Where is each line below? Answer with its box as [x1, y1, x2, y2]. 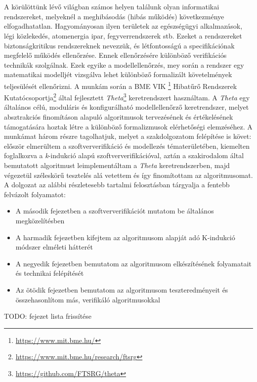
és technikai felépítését [15, 268, 84, 278]
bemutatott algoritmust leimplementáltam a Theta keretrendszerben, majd [4, 160, 230, 170]
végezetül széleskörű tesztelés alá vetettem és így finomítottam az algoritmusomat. [4, 170, 253, 180]
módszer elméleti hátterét [15, 242, 93, 252]
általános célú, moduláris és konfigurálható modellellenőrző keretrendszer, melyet [4, 102, 249, 112]
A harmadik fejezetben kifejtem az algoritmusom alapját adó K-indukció [15, 232, 235, 242]
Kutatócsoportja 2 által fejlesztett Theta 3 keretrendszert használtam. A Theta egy [4, 91, 250, 102]
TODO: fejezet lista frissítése [4, 311, 92, 321]
